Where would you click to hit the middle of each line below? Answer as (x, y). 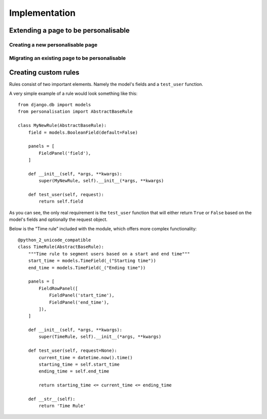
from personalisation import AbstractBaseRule (75, 112)
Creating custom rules (44, 72)
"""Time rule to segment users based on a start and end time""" (109, 254)
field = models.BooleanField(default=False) (83, 132)
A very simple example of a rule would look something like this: (73, 93)
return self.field (61, 202)
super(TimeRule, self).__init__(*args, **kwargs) (100, 337)
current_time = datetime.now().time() (86, 357)
